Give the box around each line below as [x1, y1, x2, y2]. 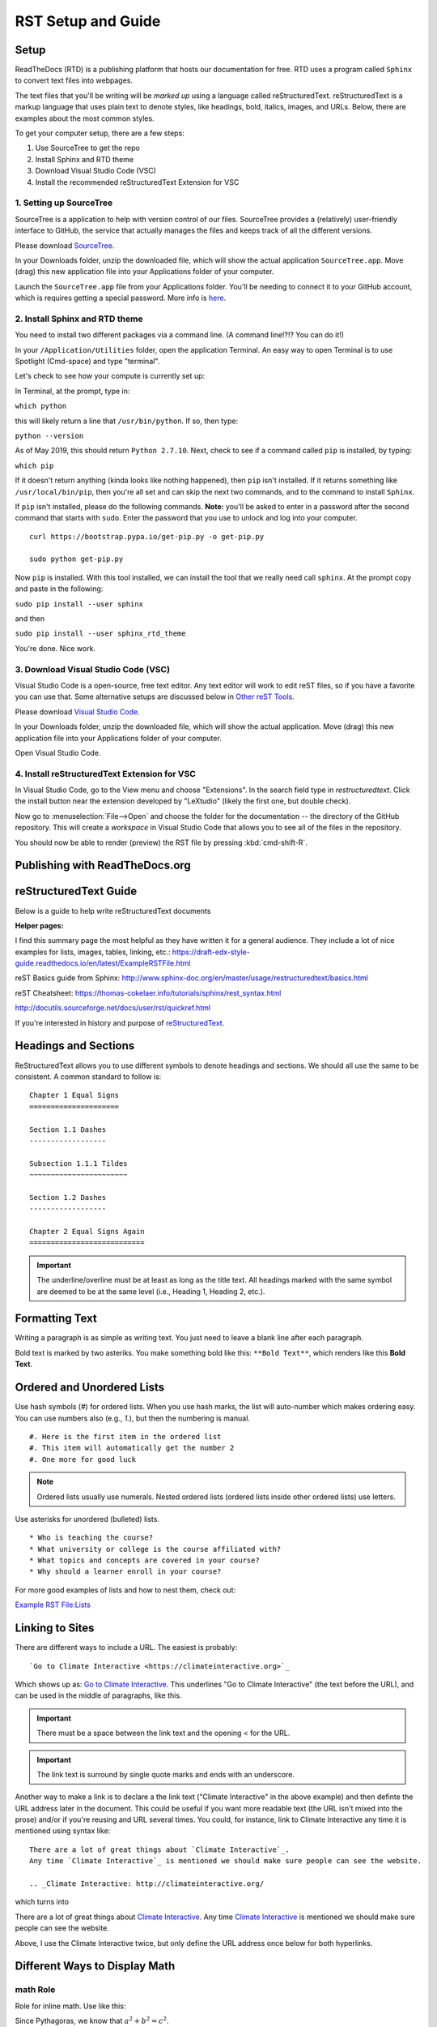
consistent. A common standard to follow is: [15, 1071, 162, 1082]
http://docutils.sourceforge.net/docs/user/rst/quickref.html [15, 1003, 210, 1013]
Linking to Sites [15, 1622, 95, 1635]
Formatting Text [15, 1312, 97, 1326]
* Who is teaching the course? [29, 1533, 154, 1542]
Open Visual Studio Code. [15, 748, 101, 757]
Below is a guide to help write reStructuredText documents [15, 906, 211, 915]
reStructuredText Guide [15, 885, 138, 898]
